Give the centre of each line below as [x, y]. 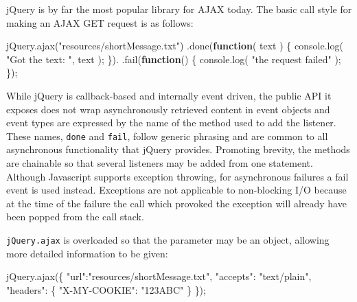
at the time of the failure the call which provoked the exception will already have [176, 203]
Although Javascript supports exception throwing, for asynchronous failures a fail [177, 176]
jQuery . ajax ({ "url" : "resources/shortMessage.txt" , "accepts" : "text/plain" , [159, 276]
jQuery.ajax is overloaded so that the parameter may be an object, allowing [168, 239]
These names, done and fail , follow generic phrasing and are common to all [167, 136]
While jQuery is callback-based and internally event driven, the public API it [169, 95]
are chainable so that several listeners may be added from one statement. [160, 163]
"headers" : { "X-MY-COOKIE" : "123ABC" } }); [106, 289]
